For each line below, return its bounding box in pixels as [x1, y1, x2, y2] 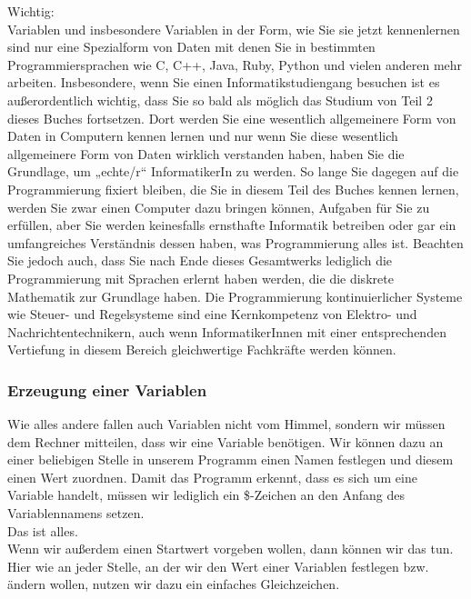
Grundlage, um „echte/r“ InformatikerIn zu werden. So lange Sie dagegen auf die [7, 162, 459, 181]
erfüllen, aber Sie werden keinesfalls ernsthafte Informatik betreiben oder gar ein [7, 215, 456, 235]
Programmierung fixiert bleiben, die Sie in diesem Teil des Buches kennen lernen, [7, 179, 459, 198]
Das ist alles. [7, 521, 78, 540]
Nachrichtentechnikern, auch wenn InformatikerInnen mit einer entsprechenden [7, 322, 446, 341]
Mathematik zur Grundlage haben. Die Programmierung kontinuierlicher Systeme [7, 286, 463, 305]
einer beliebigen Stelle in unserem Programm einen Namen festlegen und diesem [7, 450, 454, 469]
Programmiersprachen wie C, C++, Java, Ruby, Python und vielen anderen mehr [7, 55, 463, 74]
